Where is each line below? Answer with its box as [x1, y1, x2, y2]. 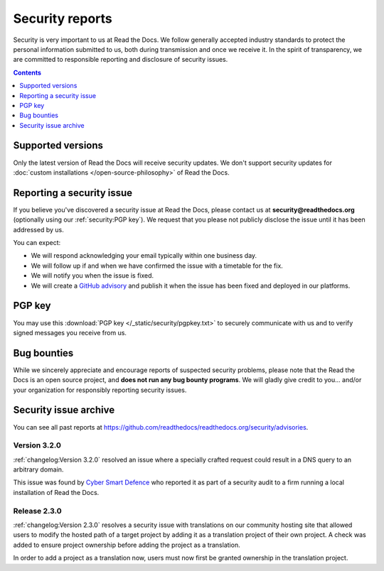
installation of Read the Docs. [13, 488, 100, 496]
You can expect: [13, 239, 61, 247]
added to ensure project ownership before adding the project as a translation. [13, 540, 241, 549]
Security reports [13, 11, 113, 26]
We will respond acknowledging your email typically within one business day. [31, 251, 257, 260]
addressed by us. [13, 225, 64, 234]
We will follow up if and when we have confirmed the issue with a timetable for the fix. [31, 261, 284, 270]
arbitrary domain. [13, 465, 64, 474]
